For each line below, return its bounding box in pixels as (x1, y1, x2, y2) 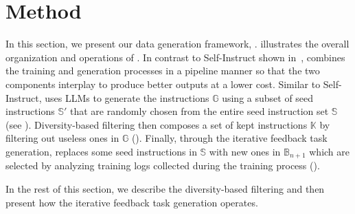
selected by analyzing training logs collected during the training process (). (5, 158, 320, 173)
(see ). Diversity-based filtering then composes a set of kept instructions (5, 117, 308, 131)
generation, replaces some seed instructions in (5, 144, 197, 158)
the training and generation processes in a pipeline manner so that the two (5, 63, 320, 78)
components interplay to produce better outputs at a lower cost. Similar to (5, 76, 321, 91)
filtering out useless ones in (5, 131, 119, 145)
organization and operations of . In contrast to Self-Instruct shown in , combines (5, 50, 345, 64)
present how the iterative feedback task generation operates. (5, 195, 258, 209)
